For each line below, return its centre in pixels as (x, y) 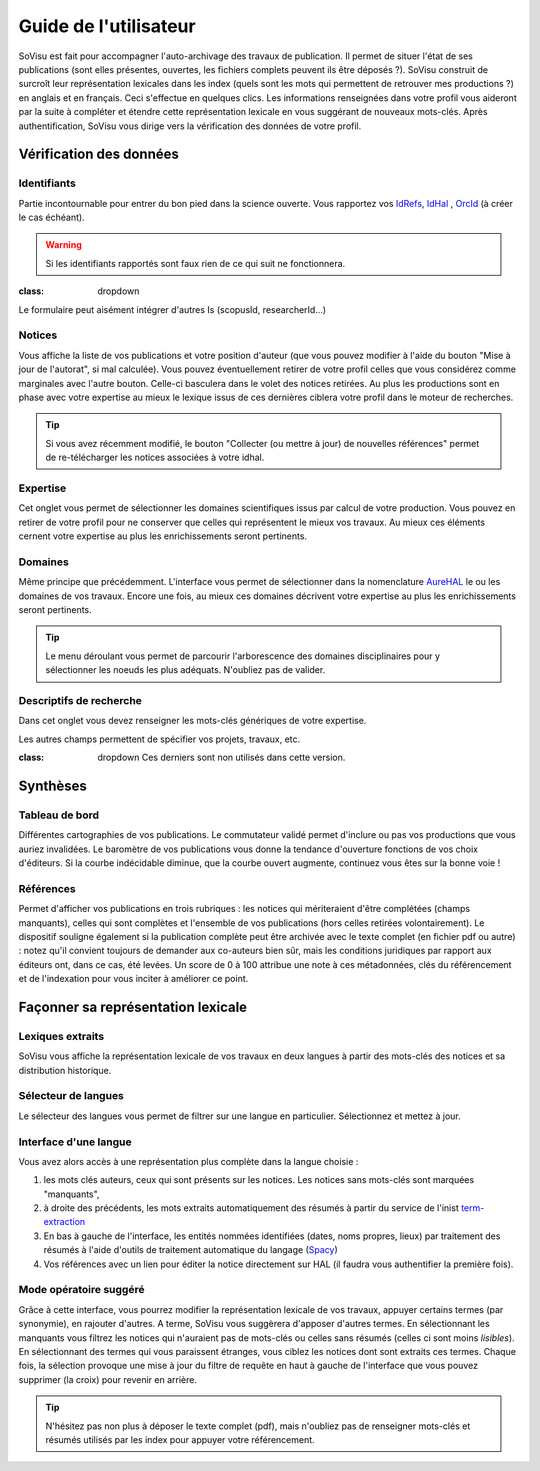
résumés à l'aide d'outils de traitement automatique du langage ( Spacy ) (191, 1250)
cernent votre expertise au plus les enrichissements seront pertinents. (163, 536)
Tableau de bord (59, 815)
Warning (63, 245)
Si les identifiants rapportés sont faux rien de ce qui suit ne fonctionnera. (195, 263)
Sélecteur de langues (71, 1096)
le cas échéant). (51, 217)
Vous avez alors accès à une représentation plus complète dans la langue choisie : (188, 1161)
